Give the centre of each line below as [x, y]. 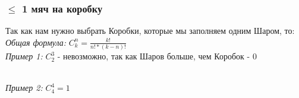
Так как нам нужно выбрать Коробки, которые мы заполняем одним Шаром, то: [150, 31]
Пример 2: [24, 88]
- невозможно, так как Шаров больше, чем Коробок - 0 [157, 56]
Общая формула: [36, 42]
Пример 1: [24, 56]
